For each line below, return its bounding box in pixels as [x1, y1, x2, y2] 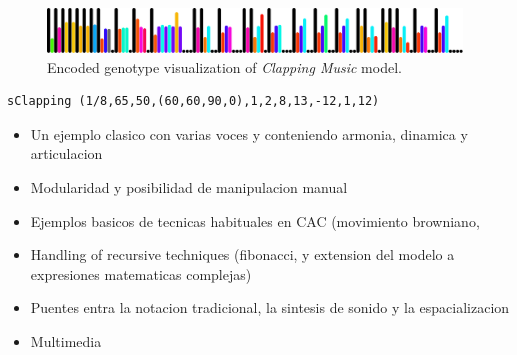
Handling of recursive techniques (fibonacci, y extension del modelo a [30, 244, 455, 265]
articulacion [30, 143, 103, 164]
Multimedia [30, 331, 102, 351]
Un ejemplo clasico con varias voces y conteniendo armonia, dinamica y [30, 123, 468, 144]
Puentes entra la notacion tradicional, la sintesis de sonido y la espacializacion [30, 297, 510, 318]
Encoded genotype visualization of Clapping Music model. [47, 56, 402, 77]
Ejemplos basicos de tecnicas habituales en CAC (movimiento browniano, [30, 210, 480, 231]
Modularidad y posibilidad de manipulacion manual [30, 177, 348, 198]
